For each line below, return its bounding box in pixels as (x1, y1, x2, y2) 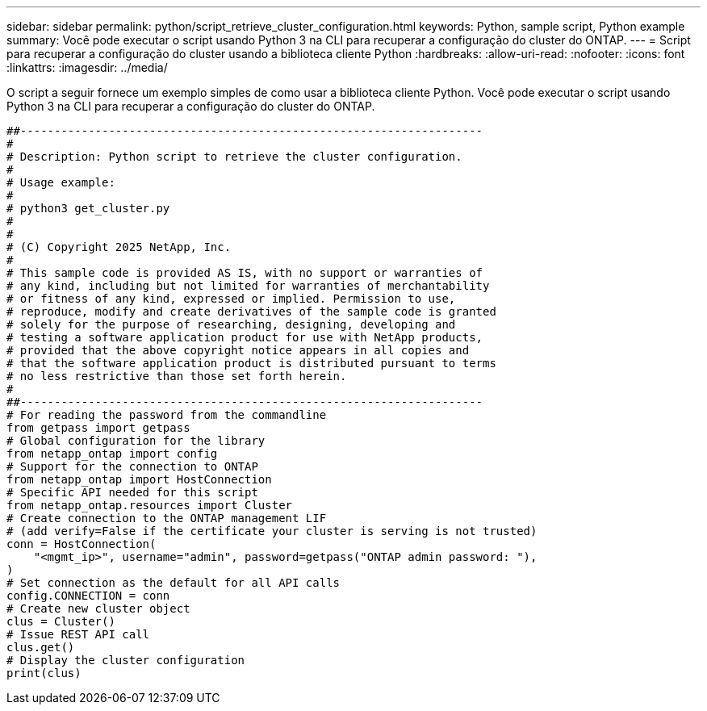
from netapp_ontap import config (6, 447, 218, 460)
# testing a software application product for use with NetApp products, (6, 331, 483, 344)
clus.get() (6, 641, 75, 654)
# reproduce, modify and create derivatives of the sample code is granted (6, 305, 496, 318)
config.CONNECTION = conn (6, 589, 170, 602)
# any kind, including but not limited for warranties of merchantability (6, 279, 490, 292)
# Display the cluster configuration (6, 654, 245, 667)
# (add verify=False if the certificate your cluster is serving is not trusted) (6, 525, 538, 537)
